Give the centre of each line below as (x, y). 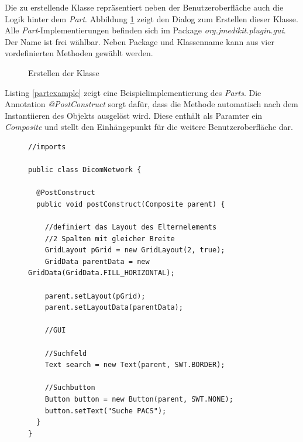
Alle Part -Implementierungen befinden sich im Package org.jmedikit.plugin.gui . (145, 30)
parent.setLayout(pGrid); (95, 296)
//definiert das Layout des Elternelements (131, 227)
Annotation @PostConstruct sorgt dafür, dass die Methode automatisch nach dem (151, 104)
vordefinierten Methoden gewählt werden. (79, 53)
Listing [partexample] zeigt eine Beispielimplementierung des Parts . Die (133, 92)
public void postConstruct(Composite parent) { (131, 204)
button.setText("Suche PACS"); (106, 411)
